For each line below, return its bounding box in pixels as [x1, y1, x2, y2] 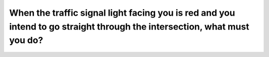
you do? [9, 35, 43, 46]
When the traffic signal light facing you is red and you [9, 7, 235, 18]
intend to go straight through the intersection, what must [9, 21, 250, 32]
